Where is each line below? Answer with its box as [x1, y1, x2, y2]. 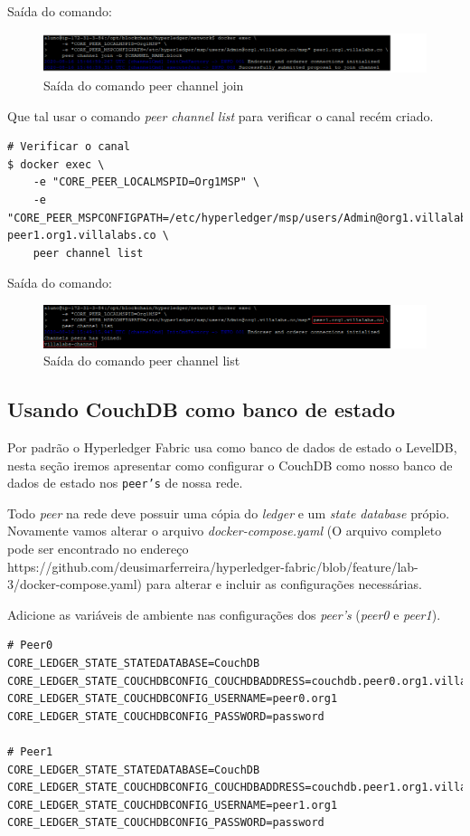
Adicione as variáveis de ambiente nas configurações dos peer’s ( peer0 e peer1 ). [7, 604, 441, 623]
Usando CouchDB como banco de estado [7, 395, 396, 423]
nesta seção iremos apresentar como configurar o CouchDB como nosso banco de [7, 455, 453, 474]
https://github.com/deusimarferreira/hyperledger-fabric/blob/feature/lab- [7, 556, 418, 575]
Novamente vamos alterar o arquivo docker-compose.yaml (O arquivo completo [7, 521, 442, 540]
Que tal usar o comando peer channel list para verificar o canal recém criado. [7, 106, 434, 125]
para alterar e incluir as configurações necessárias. [146, 575, 422, 594]
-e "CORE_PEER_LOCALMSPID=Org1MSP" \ [33, 176, 260, 189]
